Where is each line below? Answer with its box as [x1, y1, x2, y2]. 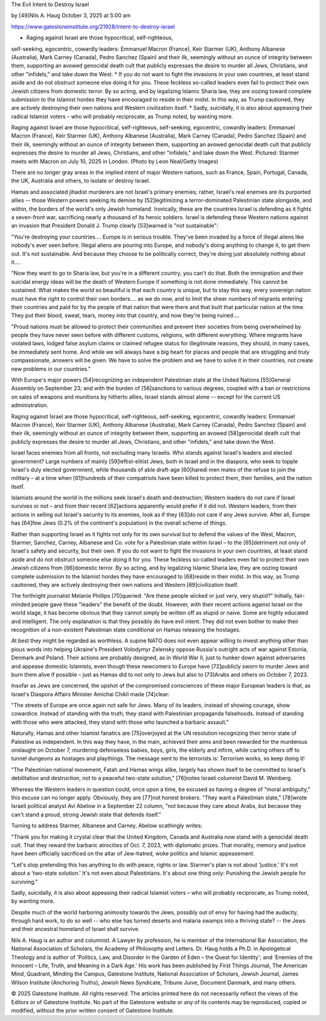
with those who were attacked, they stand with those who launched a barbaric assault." [11, 719, 229, 726]
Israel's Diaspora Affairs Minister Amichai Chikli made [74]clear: [11, 690, 170, 697]
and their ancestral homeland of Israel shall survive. [11, 926, 140, 933]
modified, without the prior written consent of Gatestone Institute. [11, 1007, 174, 1014]
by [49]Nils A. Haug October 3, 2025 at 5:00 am [11, 12, 131, 19]
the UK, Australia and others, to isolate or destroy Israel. [11, 177, 150, 184]
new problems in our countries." [11, 365, 91, 373]
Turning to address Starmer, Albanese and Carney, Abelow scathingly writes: [11, 822, 203, 830]
